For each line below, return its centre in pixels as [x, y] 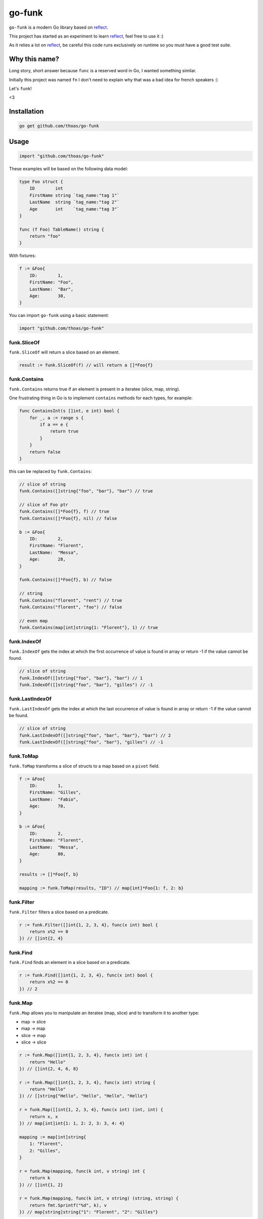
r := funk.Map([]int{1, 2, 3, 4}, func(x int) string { [87, 1082]
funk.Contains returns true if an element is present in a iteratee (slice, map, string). [94, 389]
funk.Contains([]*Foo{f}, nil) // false [68, 518]
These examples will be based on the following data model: [68, 169]
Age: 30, [47, 296]
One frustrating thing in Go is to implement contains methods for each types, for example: [101, 398]
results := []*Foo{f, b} [49, 875]
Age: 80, [47, 854]
